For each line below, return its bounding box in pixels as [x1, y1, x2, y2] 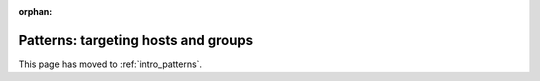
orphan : [18, 6, 53, 17]
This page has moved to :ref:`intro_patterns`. [18, 58, 203, 70]
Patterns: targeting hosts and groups [18, 31, 254, 49]
